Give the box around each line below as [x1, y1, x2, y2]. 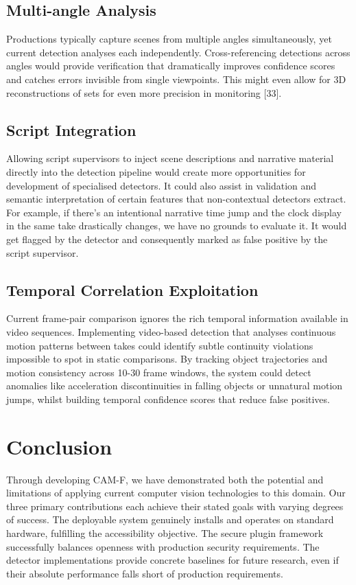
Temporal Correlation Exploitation [6, 279, 259, 300]
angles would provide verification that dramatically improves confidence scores [6, 58, 335, 73]
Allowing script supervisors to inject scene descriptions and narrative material [6, 151, 334, 165]
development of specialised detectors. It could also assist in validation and [6, 178, 317, 192]
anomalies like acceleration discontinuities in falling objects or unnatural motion [6, 378, 343, 393]
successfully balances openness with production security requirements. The [6, 539, 320, 553]
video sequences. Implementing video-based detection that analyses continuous [6, 324, 336, 339]
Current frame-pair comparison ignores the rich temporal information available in [6, 311, 348, 325]
